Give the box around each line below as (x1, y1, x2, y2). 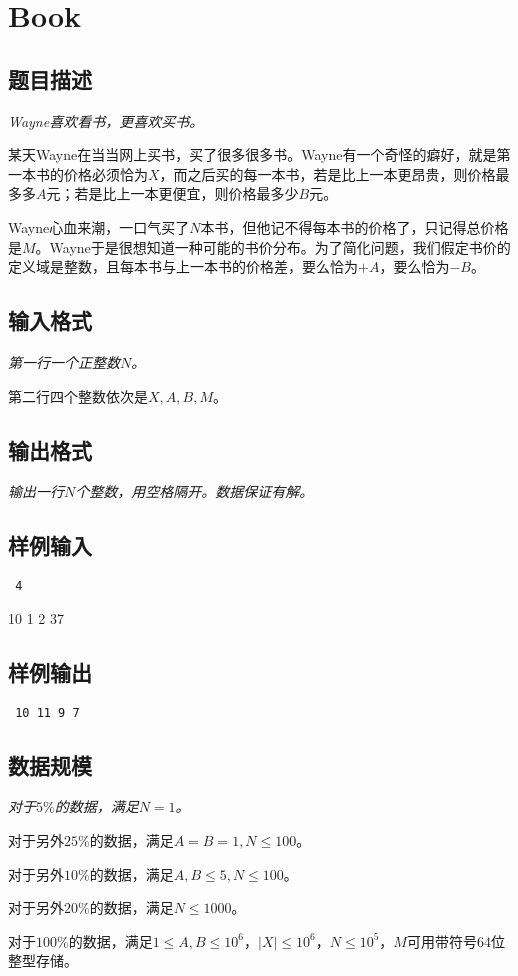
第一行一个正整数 (8, 351, 120, 372)
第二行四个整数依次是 (8, 385, 148, 406)
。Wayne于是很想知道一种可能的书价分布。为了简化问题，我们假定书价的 (35, 236, 511, 257)
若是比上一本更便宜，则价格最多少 (74, 183, 299, 204)
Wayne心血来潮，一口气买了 (8, 216, 190, 237)
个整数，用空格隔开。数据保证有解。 (75, 481, 314, 502)
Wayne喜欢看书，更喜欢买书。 (8, 110, 204, 131)
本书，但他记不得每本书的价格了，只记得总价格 (200, 216, 509, 237)
